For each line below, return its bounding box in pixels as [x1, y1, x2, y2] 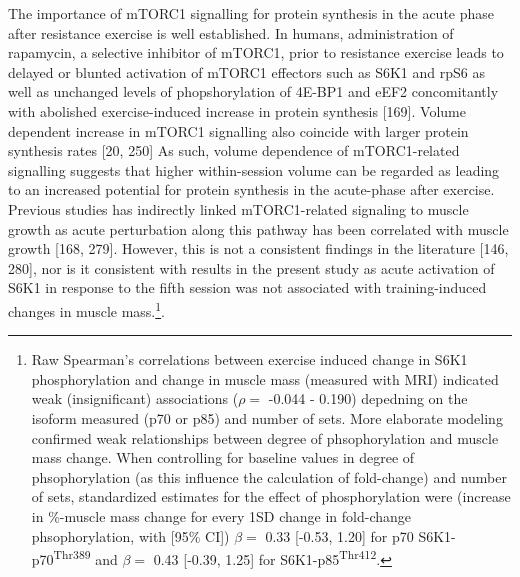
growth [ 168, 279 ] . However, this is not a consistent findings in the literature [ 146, [8, 238, 509, 259]
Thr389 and [53, 546, 118, 569]
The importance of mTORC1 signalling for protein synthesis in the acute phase [8, 3, 495, 23]
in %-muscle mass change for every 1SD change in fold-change [31, 505, 412, 526]
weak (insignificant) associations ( [31, 388, 239, 409]
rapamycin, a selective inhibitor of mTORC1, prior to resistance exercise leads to [8, 42, 504, 63]
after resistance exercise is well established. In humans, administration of [8, 22, 454, 43]
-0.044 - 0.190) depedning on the [268, 388, 468, 409]
